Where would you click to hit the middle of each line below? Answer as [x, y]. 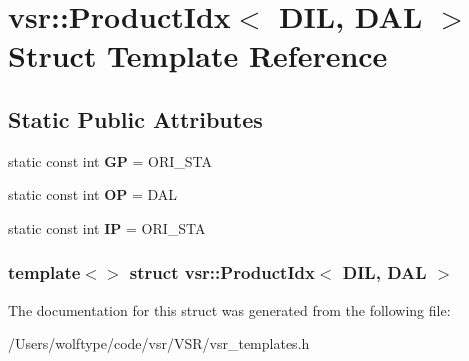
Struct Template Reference [198, 55]
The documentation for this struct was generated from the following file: [229, 309]
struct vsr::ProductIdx [222, 272]
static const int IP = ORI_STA [107, 227]
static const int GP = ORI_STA [110, 160]
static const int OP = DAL [93, 194]
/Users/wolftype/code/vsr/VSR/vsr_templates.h [159, 343]
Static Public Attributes [135, 118]
